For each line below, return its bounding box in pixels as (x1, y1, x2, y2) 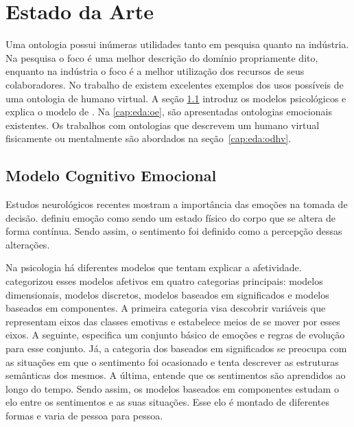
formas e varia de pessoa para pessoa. (5, 408, 163, 422)
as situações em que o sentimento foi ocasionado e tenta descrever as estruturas (5, 354, 339, 369)
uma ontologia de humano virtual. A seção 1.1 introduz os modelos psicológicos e (5, 91, 346, 105)
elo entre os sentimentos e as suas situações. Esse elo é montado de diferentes (5, 395, 329, 409)
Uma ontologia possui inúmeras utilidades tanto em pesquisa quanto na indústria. (5, 37, 349, 51)
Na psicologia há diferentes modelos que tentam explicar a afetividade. (5, 260, 302, 275)
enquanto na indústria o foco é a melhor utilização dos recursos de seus (5, 64, 305, 78)
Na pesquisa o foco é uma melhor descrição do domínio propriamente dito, (5, 50, 318, 65)
